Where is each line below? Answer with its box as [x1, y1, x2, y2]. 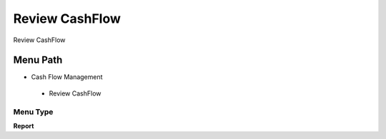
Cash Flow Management [31, 73, 103, 81]
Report [13, 121, 34, 130]
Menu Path [13, 54, 63, 66]
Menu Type [13, 107, 54, 117]
